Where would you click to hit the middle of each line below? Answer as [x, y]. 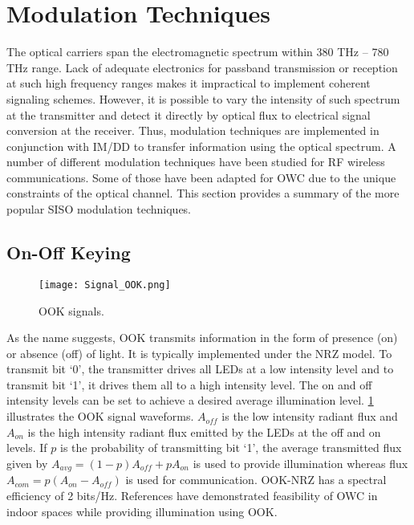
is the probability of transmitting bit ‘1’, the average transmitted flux [231, 448]
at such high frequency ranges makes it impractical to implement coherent [189, 83]
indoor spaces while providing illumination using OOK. [142, 511]
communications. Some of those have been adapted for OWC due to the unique [201, 177]
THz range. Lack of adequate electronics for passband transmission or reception [202, 67]
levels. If [27, 448]
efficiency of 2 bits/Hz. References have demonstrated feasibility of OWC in [192, 495]
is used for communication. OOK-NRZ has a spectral [256, 480]
